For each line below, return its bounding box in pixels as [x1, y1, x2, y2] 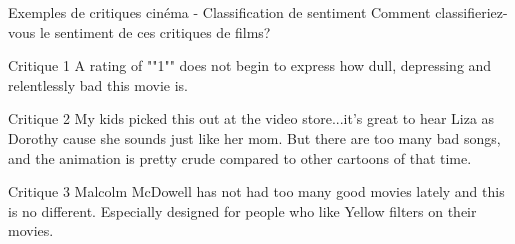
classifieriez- [435, 2, 508, 22]
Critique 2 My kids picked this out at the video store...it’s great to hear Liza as [8, 108, 495, 129]
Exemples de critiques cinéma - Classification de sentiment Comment [8, 2, 431, 22]
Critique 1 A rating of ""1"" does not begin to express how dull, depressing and [8, 55, 492, 76]
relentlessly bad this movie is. [8, 74, 188, 95]
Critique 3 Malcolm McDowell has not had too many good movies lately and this [8, 181, 505, 202]
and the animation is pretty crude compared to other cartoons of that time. [8, 147, 472, 168]
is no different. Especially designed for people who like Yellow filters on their [8, 200, 477, 221]
